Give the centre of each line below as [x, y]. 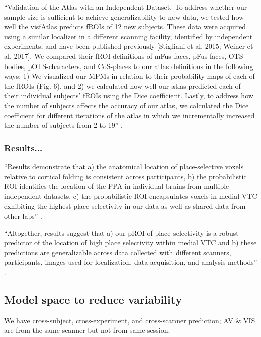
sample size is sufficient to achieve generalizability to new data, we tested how [124, 16]
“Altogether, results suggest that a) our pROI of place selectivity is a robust [121, 232]
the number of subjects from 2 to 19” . [63, 125]
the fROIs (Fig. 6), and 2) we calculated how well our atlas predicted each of [122, 85]
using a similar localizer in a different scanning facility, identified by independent [128, 36]
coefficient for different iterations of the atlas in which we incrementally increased [129, 115]
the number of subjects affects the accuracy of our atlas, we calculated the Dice [126, 105]
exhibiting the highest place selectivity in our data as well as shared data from [125, 206]
